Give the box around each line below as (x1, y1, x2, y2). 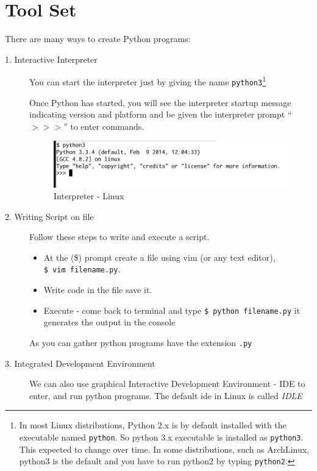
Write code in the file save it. (43, 283, 152, 296)
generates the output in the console (43, 316, 176, 328)
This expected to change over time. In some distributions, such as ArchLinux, (19, 442, 309, 455)
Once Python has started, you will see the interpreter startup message (29, 96, 291, 108)
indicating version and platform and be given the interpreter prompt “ (29, 108, 292, 121)
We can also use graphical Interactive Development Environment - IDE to (29, 377, 305, 390)
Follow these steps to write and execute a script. (29, 230, 210, 243)
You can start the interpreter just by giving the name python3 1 (29, 74, 266, 88)
